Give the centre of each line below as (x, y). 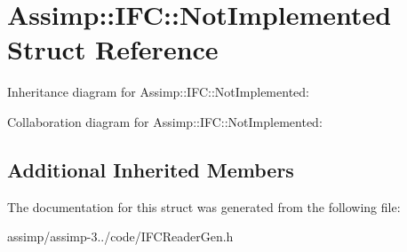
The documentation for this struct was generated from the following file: (204, 206)
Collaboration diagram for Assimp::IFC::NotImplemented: (165, 121)
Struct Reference (113, 49)
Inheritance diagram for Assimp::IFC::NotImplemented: (158, 92)
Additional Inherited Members (151, 169)
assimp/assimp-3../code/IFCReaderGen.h (120, 236)
